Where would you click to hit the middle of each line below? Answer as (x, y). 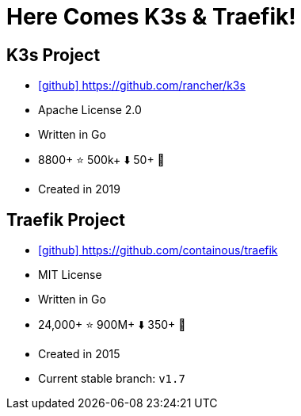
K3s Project (53, 55)
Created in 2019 (79, 189)
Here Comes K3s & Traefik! (151, 17)
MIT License (70, 275)
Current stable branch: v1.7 (112, 379)
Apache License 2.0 (90, 110)
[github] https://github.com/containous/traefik (158, 250)
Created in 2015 (79, 354)
